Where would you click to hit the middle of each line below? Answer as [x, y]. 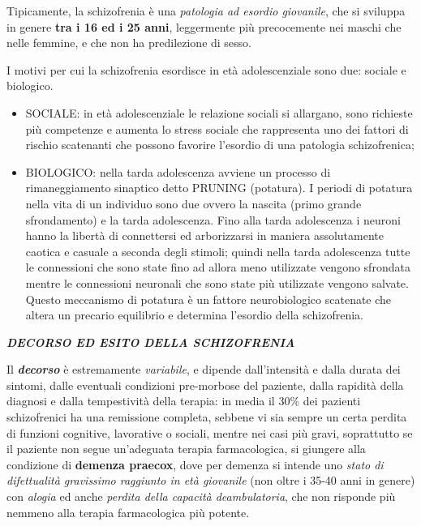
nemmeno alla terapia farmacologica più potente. [128, 512]
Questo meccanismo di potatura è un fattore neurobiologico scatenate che [208, 299]
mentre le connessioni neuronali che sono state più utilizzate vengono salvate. [217, 282]
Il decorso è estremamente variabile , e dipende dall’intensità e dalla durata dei [204, 369]
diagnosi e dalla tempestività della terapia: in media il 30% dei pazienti [184, 401]
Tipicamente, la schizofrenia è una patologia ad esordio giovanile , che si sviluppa [206, 11]
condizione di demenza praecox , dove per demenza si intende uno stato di [195, 464]
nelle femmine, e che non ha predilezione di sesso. [129, 43]
